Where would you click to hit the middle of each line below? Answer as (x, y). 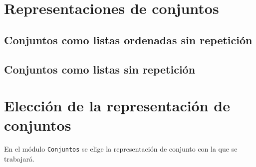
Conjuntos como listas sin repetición (100, 69)
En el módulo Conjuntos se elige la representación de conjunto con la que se (121, 149)
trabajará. (19, 158)
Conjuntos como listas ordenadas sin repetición (128, 40)
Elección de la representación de (117, 106)
